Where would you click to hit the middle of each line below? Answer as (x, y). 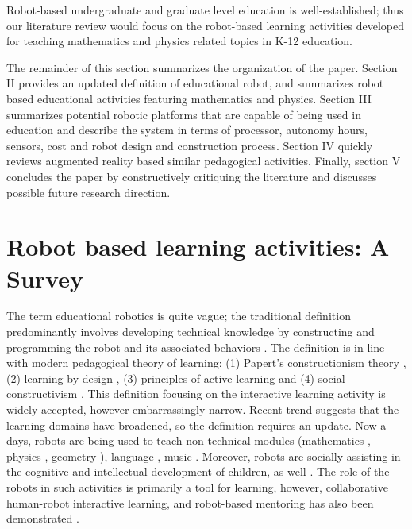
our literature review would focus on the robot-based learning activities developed (205, 25)
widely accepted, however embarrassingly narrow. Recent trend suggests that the (203, 409)
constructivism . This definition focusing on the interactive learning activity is (196, 394)
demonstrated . (43, 518)
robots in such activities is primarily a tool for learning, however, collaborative (197, 487)
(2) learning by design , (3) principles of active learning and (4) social (176, 378)
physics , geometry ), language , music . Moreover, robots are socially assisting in (204, 456)
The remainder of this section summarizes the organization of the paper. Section (202, 67)
